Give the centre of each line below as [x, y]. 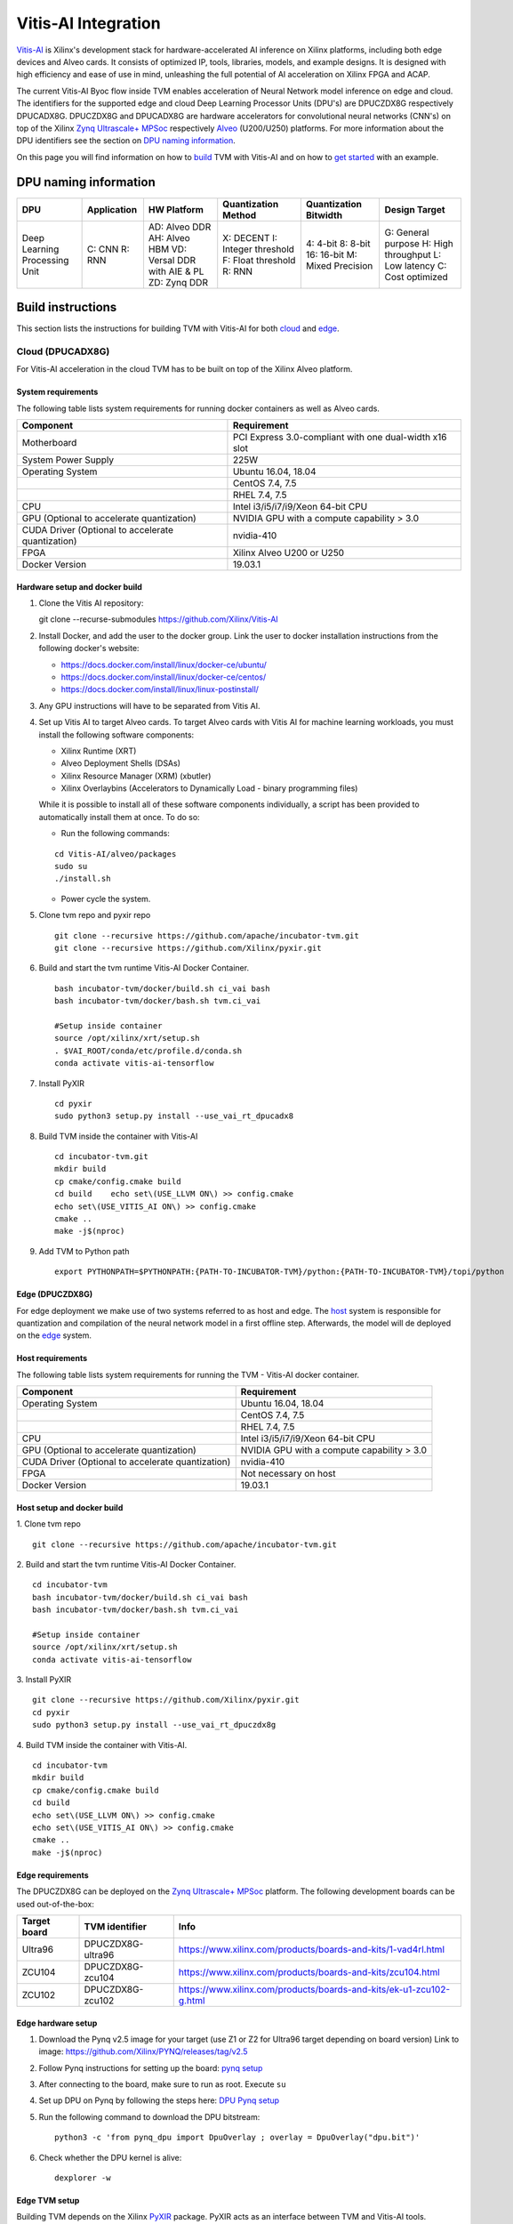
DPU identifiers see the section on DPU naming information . [126, 141]
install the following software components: [116, 735]
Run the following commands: [116, 834]
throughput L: [413, 254]
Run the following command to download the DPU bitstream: [149, 2116]
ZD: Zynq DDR [178, 282]
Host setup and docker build [70, 1507]
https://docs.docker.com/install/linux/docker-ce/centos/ [164, 677]
